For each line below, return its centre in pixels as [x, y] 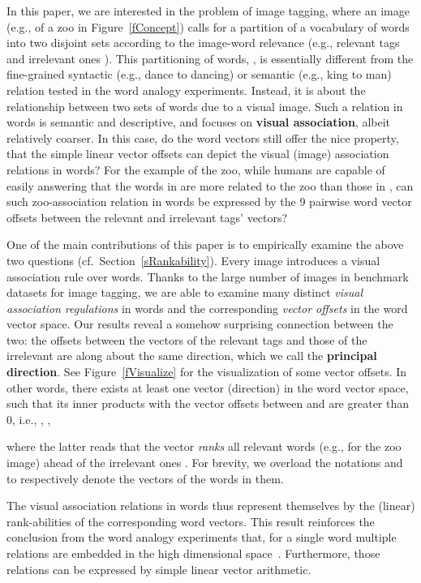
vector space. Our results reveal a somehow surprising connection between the [200, 324]
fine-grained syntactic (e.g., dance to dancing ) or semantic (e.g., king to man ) [199, 74]
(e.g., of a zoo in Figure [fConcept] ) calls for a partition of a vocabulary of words [208, 26]
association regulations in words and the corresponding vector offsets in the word [207, 308]
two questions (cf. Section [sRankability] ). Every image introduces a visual [193, 260]
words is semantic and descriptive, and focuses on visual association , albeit [199, 122]
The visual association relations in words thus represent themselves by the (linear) [211, 506]
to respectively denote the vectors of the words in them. [145, 478]
